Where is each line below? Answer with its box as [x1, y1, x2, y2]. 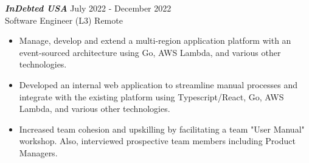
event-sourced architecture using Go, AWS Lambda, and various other [19, 46, 281, 58]
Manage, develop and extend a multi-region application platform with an [19, 34, 291, 47]
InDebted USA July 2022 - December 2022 [5, 2, 172, 14]
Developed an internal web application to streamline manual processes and [19, 78, 297, 91]
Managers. [19, 146, 58, 159]
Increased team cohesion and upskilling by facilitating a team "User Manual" [19, 122, 305, 135]
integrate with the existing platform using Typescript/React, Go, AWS [19, 90, 284, 103]
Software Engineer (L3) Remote [5, 13, 123, 26]
